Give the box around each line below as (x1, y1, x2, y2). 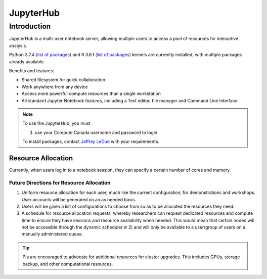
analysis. (9, 43, 27, 48)
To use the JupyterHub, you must (22, 120, 91, 126)
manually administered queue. (21, 231, 84, 237)
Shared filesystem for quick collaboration (21, 77, 106, 83)
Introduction (9, 22, 51, 31)
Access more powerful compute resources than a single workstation (21, 91, 161, 96)
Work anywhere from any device (21, 84, 88, 90)
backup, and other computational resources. (22, 261, 113, 267)
